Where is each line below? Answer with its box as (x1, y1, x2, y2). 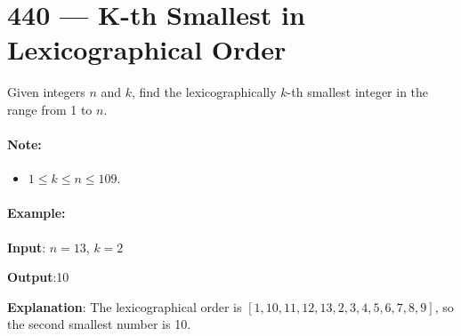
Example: (7, 204, 66, 222)
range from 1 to (7, 100, 93, 118)
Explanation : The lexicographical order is (7, 297, 242, 316)
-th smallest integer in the (287, 83, 429, 101)
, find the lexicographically (131, 83, 277, 101)
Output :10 (7, 268, 69, 286)
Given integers (7, 83, 85, 101)
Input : (7, 237, 46, 256)
